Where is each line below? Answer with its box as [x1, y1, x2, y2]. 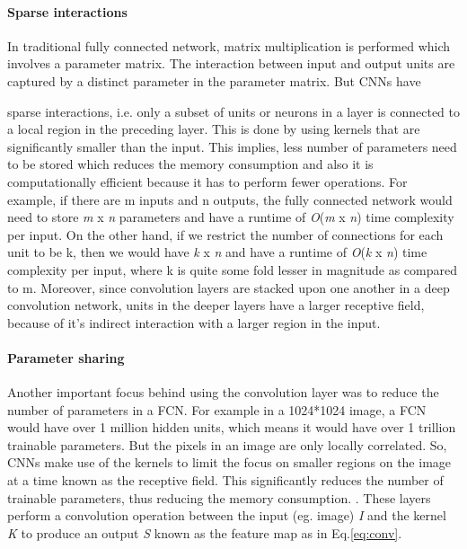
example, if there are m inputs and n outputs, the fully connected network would [7, 190, 453, 208]
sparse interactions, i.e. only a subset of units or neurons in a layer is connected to [7, 102, 461, 120]
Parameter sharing [7, 348, 125, 367]
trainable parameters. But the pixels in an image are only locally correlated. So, [7, 435, 447, 454]
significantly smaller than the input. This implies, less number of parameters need [7, 137, 457, 155]
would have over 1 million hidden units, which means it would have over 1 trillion [7, 418, 456, 437]
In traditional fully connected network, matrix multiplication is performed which [7, 36, 451, 55]
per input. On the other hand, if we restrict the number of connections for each [7, 225, 444, 244]
